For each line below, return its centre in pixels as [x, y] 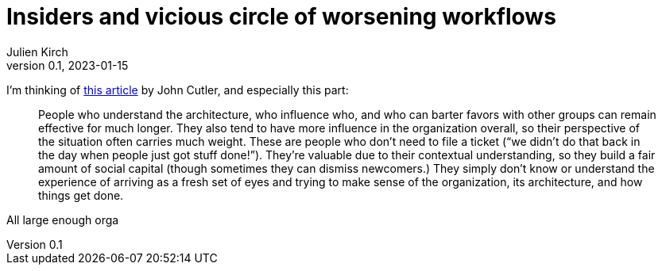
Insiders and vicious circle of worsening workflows [281, 17]
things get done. [81, 195]
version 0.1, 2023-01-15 [68, 65]
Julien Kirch [37, 52]
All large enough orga [63, 219]
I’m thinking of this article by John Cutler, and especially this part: [178, 90]
